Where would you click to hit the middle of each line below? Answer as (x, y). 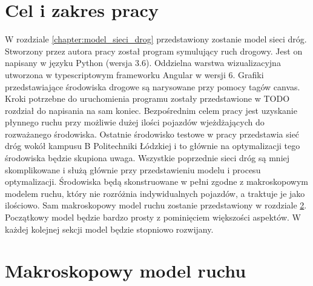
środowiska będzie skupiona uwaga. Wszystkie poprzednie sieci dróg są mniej (147, 158)
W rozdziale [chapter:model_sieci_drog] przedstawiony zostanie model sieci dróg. (156, 39)
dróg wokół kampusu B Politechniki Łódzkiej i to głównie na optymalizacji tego (153, 146)
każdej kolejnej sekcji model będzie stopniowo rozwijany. (109, 229)
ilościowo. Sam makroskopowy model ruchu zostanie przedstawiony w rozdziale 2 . (156, 205)
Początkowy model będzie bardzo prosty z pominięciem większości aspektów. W (153, 217)
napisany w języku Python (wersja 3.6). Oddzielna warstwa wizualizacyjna (143, 63)
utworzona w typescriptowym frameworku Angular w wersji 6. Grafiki (134, 74)
